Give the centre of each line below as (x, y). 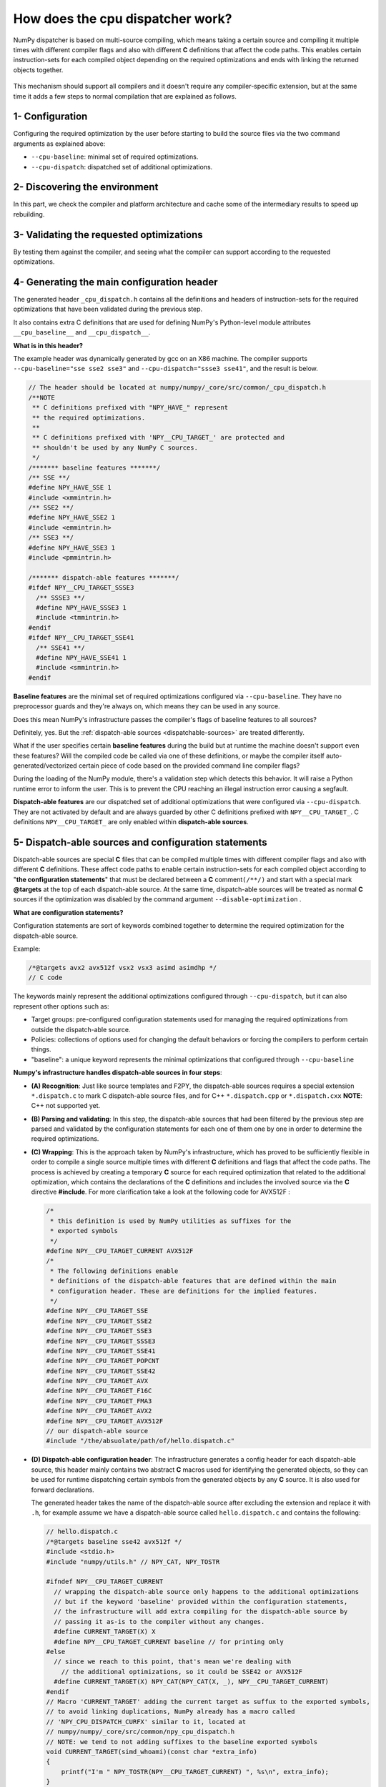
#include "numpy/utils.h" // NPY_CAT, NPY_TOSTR (133, 1561)
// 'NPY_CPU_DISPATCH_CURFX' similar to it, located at (146, 1722)
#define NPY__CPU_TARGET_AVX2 (99, 1411)
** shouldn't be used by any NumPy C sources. (115, 447)
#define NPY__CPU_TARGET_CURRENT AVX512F (120, 1251)
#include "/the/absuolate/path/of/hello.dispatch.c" (140, 1441)
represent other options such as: (61, 1006)
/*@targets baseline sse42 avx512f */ (114, 1541)
